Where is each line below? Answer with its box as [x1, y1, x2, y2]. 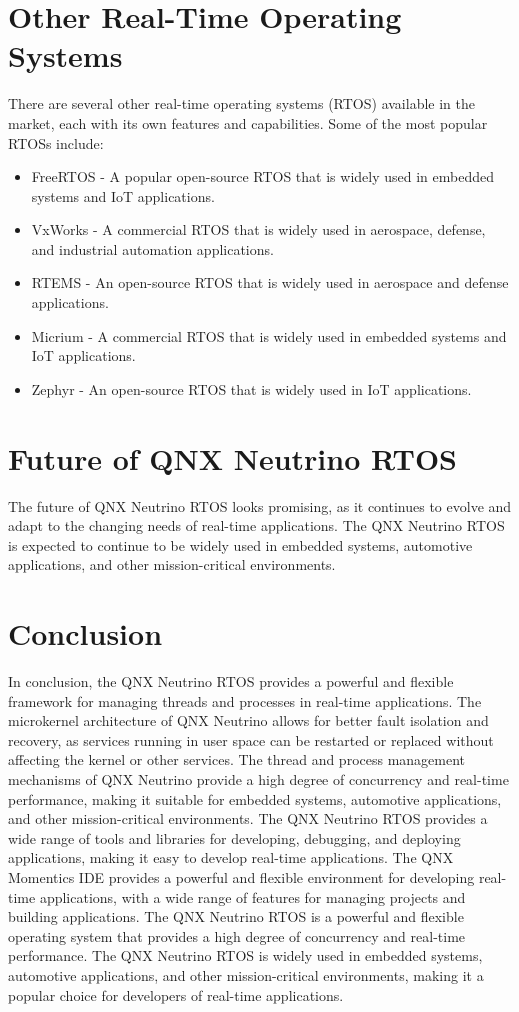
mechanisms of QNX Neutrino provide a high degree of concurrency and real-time [8, 769, 509, 790]
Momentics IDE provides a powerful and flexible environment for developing [8, 867, 475, 887]
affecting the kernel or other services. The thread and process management [8, 749, 466, 770]
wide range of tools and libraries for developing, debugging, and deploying [8, 827, 461, 848]
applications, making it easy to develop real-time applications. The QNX [8, 847, 454, 868]
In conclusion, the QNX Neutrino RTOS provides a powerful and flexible [8, 671, 454, 692]
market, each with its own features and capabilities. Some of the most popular [8, 112, 488, 133]
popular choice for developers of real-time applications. [8, 984, 344, 1005]
